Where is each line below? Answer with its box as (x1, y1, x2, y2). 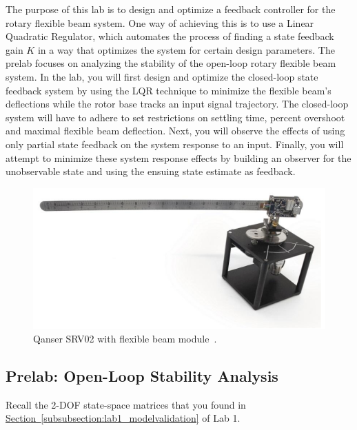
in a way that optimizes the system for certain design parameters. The (37, 42, 335, 57)
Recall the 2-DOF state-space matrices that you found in (6, 397, 246, 411)
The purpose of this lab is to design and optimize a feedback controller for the (6, 2, 336, 16)
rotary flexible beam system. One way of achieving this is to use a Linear (6, 15, 314, 30)
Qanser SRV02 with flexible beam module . (33, 331, 217, 345)
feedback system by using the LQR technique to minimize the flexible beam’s (6, 83, 331, 97)
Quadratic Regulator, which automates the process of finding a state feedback (6, 29, 334, 43)
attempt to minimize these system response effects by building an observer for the (6, 150, 351, 165)
